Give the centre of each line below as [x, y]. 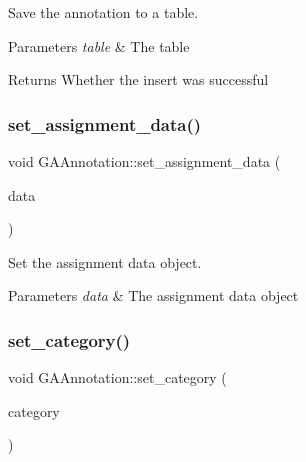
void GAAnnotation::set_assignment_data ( [144, 161]
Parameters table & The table [99, 45]
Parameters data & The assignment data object [153, 295]
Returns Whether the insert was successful [138, 79]
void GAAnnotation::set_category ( [117, 377]
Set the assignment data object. [105, 261]
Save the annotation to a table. [103, 12]
